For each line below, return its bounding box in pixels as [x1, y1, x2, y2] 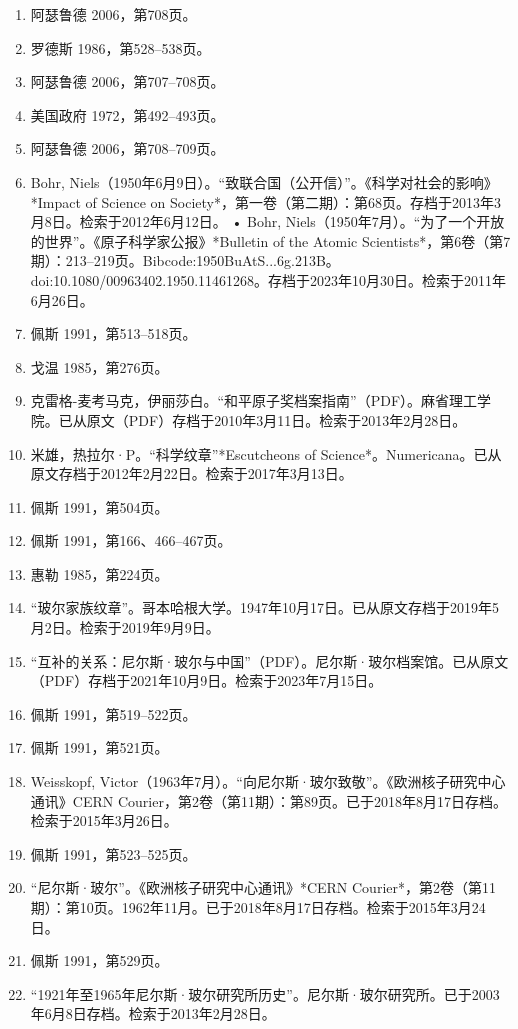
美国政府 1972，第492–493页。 [30, 104, 225, 125]
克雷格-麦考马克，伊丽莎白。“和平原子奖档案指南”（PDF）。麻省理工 [30, 390, 478, 411]
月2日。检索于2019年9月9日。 [30, 617, 220, 638]
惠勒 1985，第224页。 [30, 563, 169, 584]
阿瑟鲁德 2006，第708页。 [30, 4, 197, 24]
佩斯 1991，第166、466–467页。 [30, 530, 232, 551]
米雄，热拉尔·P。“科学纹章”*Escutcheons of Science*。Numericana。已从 [30, 443, 502, 464]
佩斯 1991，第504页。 [30, 496, 169, 517]
